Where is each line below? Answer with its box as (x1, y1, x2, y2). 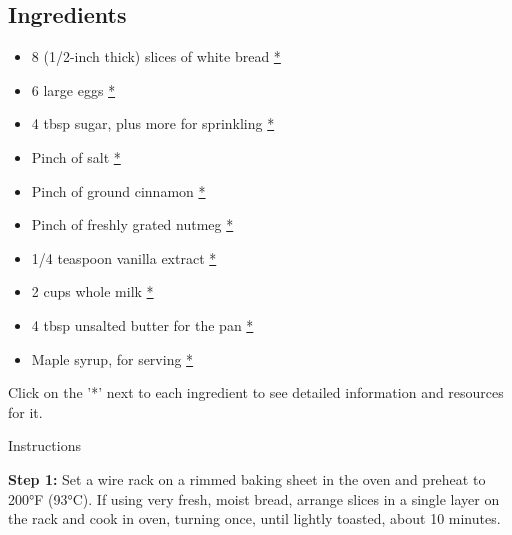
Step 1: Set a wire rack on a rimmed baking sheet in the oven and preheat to (8, 468, 486, 489)
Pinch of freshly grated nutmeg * (31, 214, 234, 235)
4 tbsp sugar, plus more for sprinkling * (31, 113, 275, 134)
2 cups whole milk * (31, 281, 154, 302)
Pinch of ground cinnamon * (31, 180, 206, 201)
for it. (8, 401, 43, 422)
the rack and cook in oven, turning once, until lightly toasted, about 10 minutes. (8, 508, 501, 529)
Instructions (8, 435, 81, 456)
